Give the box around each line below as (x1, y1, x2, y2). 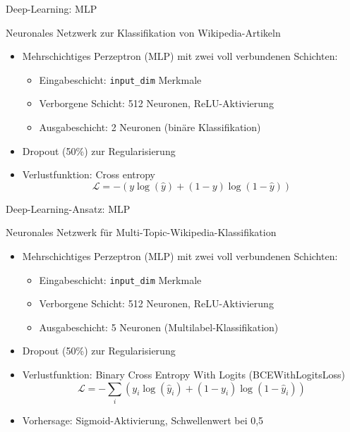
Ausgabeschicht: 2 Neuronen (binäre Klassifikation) (39, 120, 261, 135)
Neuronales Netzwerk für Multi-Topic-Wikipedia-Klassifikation (6, 225, 277, 240)
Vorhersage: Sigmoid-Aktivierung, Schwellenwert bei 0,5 (22, 412, 264, 427)
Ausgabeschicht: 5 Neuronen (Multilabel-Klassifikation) (39, 319, 279, 334)
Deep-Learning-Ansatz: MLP (6, 201, 131, 216)
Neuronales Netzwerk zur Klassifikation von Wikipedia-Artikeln (6, 25, 281, 39)
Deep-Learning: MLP (6, 1, 97, 16)
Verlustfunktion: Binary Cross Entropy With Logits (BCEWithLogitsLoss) (22, 367, 345, 382)
